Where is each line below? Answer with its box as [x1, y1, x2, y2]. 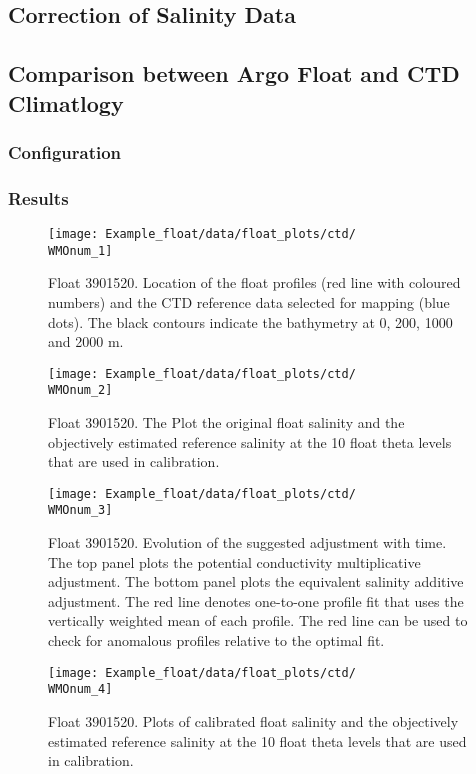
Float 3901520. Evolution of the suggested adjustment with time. [48, 532, 447, 553]
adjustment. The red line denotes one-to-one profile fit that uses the [48, 590, 464, 611]
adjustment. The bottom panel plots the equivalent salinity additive [48, 571, 464, 592]
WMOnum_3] [48, 503, 113, 518]
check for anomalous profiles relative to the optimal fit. [48, 630, 385, 651]
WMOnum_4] [48, 682, 113, 697]
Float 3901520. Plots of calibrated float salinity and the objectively [48, 710, 459, 731]
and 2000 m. [48, 331, 124, 352]
